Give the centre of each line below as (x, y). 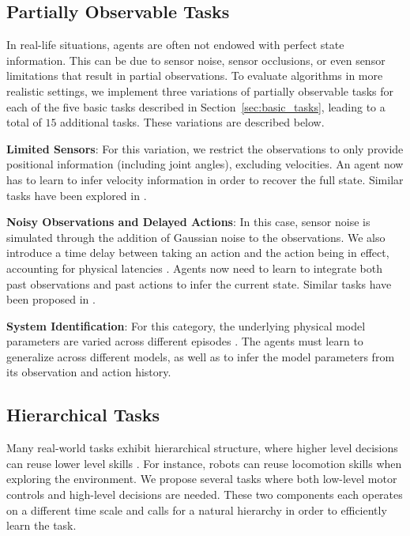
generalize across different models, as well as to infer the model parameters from (201, 356)
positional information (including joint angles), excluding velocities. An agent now (205, 164)
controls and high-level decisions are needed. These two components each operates (205, 494)
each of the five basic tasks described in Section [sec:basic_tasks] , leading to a (196, 106)
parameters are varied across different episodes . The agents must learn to (185, 341)
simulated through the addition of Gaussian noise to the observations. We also (196, 237)
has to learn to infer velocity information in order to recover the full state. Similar (205, 179)
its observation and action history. (89, 372)
